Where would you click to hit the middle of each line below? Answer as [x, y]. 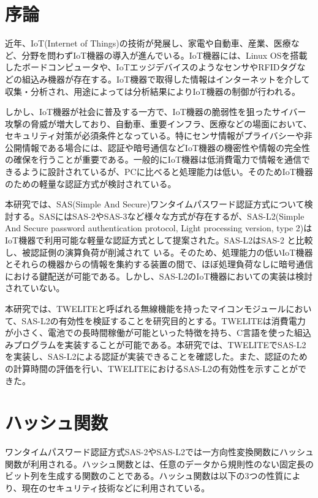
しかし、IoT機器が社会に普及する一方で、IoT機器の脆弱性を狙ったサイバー [156, 112]
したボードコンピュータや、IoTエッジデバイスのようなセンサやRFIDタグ [151, 67]
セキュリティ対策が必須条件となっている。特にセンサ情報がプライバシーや [154, 136]
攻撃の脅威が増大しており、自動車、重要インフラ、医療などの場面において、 [158, 123]
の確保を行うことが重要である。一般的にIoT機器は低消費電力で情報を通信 [153, 159]
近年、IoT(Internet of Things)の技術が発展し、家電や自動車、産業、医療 [148, 43]
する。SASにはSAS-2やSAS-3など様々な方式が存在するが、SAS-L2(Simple [159, 216]
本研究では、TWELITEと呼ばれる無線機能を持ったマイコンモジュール [146, 308]
